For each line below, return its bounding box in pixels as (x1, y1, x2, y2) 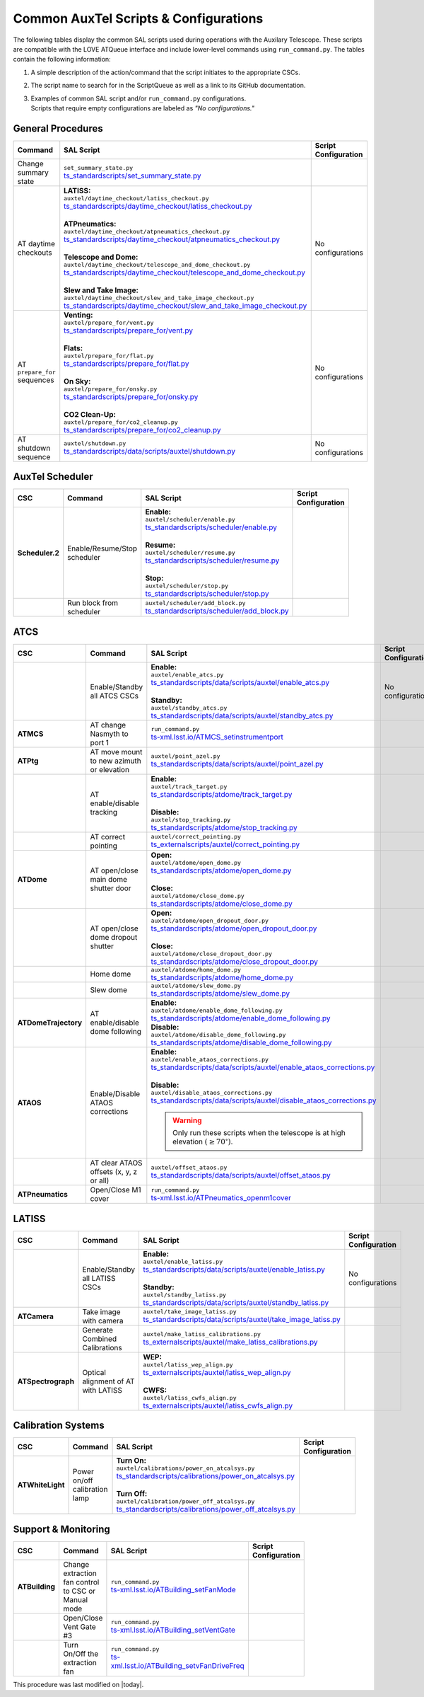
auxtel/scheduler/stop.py (145, 582, 229, 590)
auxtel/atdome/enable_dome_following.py (151, 1006, 283, 1014)
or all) (90, 1175, 110, 1185)
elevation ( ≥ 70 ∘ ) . (172, 1136, 233, 1146)
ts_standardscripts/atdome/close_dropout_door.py (151, 956, 318, 966)
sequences (17, 375, 54, 385)
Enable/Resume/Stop (67, 543, 138, 553)
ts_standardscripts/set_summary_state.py (64, 171, 201, 180)
